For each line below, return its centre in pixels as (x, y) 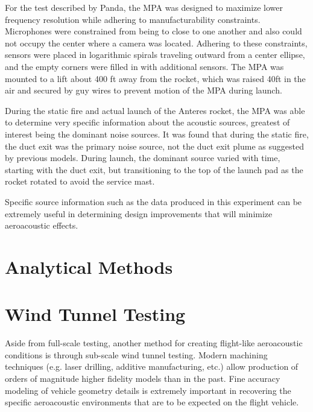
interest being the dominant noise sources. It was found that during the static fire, (157, 134)
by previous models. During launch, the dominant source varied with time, (143, 158)
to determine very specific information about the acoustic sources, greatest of (147, 122)
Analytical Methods (89, 266)
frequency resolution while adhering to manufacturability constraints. (133, 19)
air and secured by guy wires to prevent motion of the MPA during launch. (144, 90)
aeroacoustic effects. (42, 225)
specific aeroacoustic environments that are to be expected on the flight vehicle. (152, 402)
